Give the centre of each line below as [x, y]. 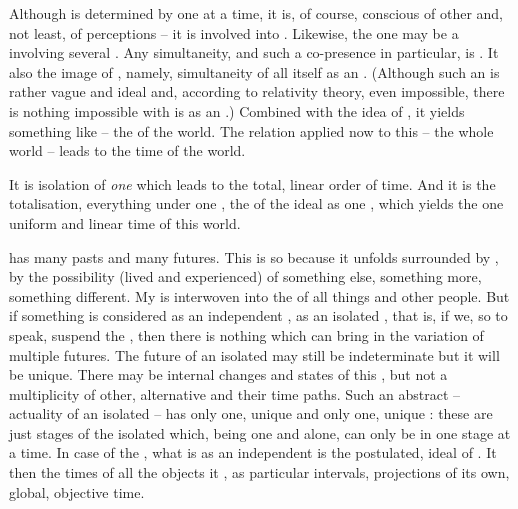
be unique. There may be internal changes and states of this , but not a [228, 374]
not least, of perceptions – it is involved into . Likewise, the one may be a [234, 32]
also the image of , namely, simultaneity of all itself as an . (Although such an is [254, 71]
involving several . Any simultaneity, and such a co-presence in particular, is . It [254, 52]
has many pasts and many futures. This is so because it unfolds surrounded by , [254, 256]
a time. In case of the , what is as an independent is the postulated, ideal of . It [253, 452]
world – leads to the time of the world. [127, 150]
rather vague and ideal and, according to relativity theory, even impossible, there [257, 91]
